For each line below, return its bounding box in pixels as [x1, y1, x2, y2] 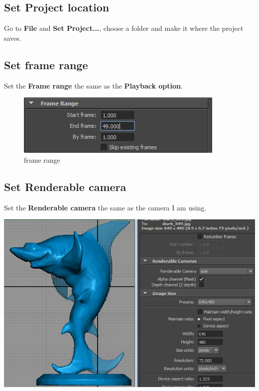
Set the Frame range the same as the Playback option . [4, 80, 183, 91]
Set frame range [4, 57, 88, 72]
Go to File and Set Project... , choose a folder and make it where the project [4, 23, 244, 33]
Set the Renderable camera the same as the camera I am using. [4, 202, 207, 212]
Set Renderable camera [4, 179, 127, 194]
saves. [4, 32, 21, 43]
